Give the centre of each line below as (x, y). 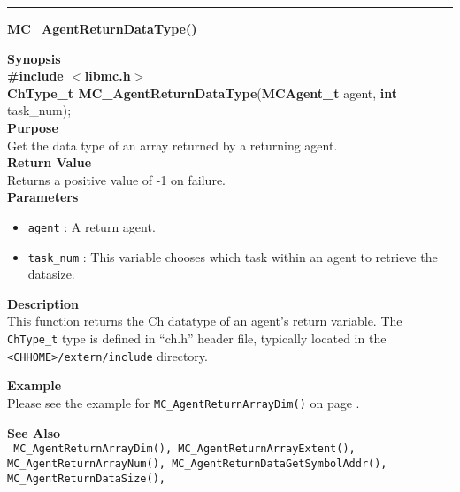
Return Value (50, 162)
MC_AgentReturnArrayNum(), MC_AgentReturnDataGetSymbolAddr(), (197, 463)
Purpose (33, 127)
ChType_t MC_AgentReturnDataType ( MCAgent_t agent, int (203, 92)
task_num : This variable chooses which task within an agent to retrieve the (233, 256)
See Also (34, 432)
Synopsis (34, 58)
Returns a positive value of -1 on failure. (116, 179)
